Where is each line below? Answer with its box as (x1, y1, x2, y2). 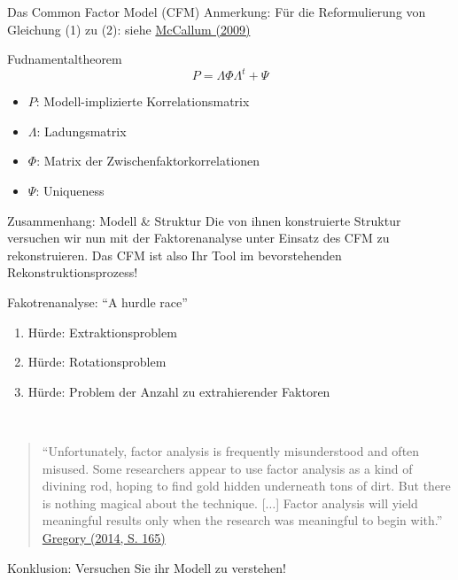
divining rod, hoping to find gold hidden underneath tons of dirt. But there (42, 476, 451, 495)
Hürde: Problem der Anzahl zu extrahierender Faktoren (27, 382, 330, 400)
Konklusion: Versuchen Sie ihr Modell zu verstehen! (7, 558, 286, 576)
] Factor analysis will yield (276, 493, 418, 512)
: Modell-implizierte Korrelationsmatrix (35, 92, 250, 111)
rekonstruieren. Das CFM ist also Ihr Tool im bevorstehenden (7, 245, 342, 264)
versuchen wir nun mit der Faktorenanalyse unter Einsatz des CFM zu (7, 228, 390, 247)
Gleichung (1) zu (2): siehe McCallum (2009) (7, 19, 251, 38)
